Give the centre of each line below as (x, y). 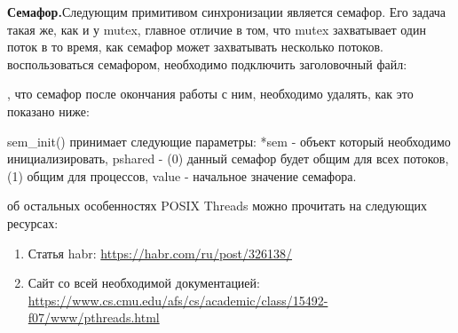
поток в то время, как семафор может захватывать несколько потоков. (195, 47)
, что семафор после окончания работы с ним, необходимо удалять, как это (210, 94)
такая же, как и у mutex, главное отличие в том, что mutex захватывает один (217, 29)
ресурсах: (33, 222)
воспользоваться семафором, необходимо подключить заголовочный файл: (207, 63)
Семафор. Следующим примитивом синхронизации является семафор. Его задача (227, 12)
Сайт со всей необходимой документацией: (144, 283)
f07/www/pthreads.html (94, 317)
